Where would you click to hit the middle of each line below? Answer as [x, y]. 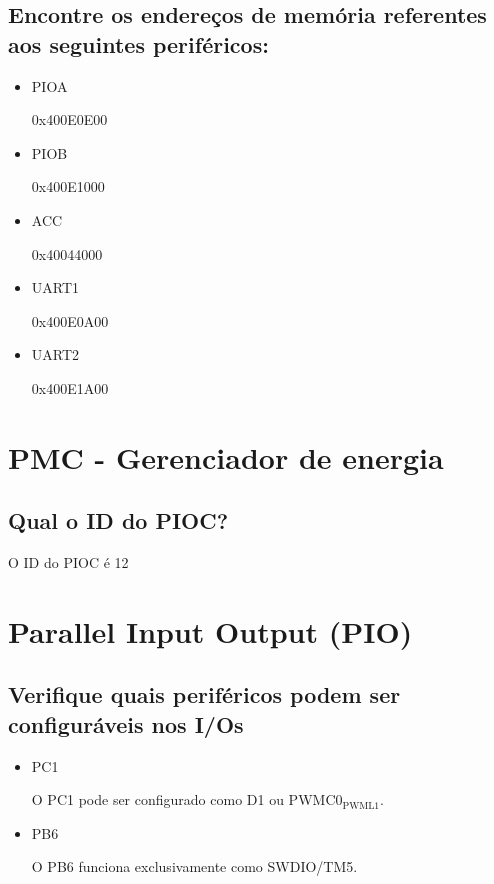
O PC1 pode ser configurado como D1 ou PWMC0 [187, 799]
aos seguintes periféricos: [138, 43]
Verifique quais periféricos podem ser [204, 694]
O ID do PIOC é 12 [68, 562]
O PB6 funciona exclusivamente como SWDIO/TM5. [194, 866]
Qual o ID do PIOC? [118, 520]
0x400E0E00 [69, 119]
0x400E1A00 [70, 387]
